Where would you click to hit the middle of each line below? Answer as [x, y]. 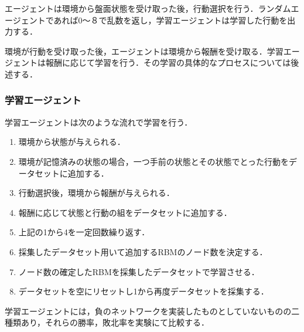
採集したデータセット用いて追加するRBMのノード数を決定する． [143, 251]
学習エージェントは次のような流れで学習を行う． [99, 122]
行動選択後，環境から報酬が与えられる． [96, 193]
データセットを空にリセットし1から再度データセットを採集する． [144, 291]
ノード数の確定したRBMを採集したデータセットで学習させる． [139, 271]
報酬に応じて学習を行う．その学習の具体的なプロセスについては [168, 62]
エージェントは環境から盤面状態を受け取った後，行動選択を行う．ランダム [148, 8]
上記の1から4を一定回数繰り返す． [84, 232]
